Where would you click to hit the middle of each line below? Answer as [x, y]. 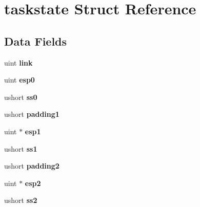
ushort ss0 [21, 97]
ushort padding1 [32, 114]
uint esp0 [19, 80]
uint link [18, 62]
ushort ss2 [21, 200]
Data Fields [36, 41]
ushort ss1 [21, 148]
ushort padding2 [32, 166]
